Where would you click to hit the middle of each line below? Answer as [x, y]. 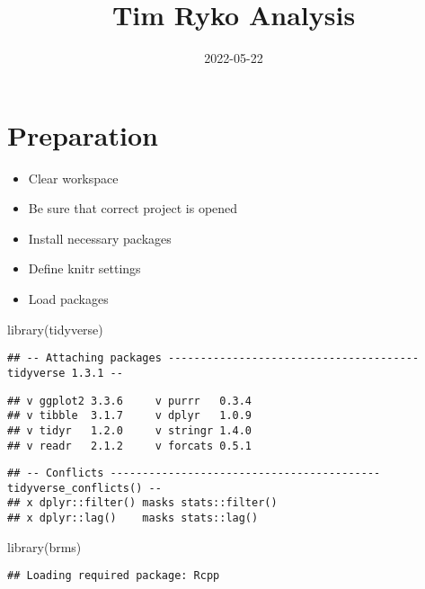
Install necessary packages [100, 238]
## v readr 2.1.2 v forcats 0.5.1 [130, 446]
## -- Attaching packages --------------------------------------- [213, 358]
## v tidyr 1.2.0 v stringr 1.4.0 [130, 430]
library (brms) [44, 546]
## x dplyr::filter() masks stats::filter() [142, 503]
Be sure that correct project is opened [133, 208]
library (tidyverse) [55, 329]
